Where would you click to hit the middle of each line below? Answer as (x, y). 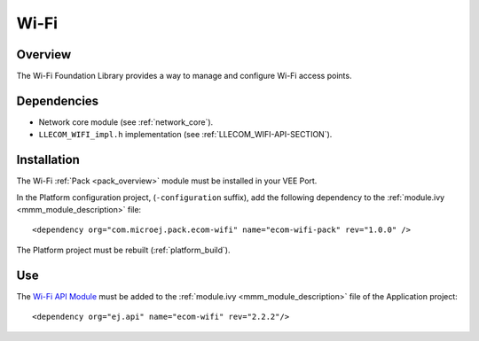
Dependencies (58, 101)
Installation (48, 160)
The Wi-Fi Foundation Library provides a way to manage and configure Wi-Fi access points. (184, 76)
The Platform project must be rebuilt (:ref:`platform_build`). (123, 250)
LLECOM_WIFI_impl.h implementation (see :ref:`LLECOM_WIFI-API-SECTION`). (185, 135)
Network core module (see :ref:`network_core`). (126, 122)
